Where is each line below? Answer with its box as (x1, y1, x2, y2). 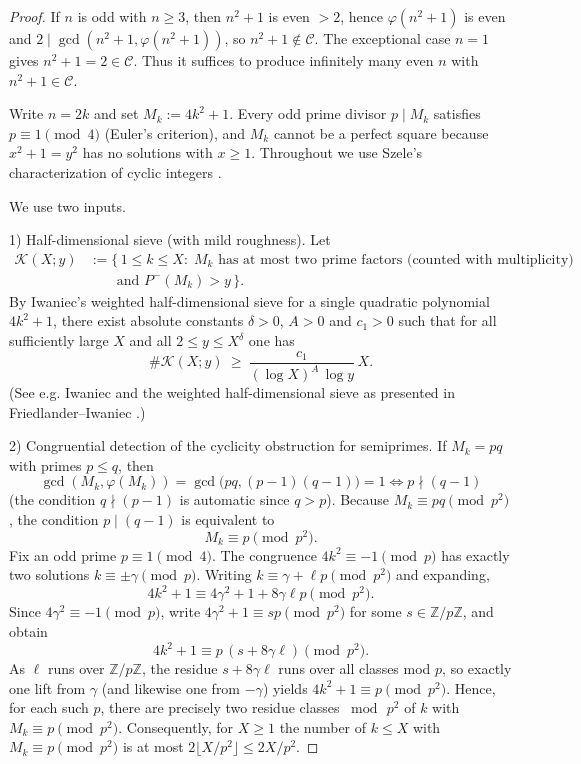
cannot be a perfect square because (273, 122, 489, 143)
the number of (279, 716, 367, 737)
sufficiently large (9, 330, 109, 350)
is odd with (77, 6, 147, 26)
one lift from (9, 677, 86, 698)
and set (93, 103, 139, 124)
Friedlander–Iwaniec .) (9, 401, 146, 422)
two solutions (9, 564, 90, 585)
